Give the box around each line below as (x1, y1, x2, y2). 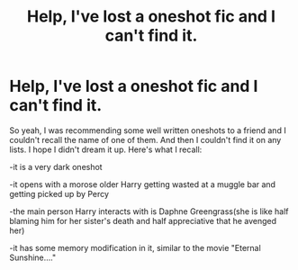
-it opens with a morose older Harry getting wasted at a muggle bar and (9, 178, 276, 190)
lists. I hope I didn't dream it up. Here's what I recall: (9, 144, 203, 155)
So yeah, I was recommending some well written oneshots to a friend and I (9, 124, 286, 136)
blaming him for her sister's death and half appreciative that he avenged (9, 215, 277, 226)
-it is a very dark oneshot (9, 161, 103, 172)
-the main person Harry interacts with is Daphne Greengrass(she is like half (9, 205, 290, 217)
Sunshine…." (9, 252, 57, 263)
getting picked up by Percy (9, 188, 110, 199)
